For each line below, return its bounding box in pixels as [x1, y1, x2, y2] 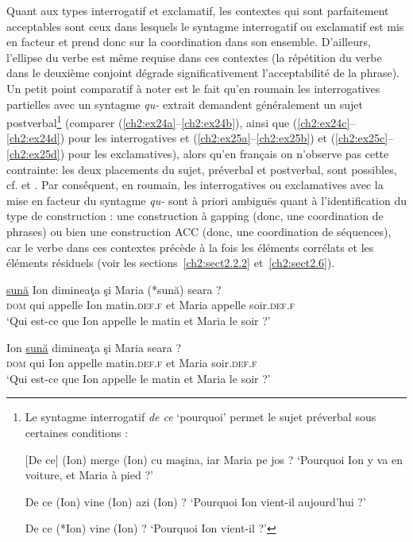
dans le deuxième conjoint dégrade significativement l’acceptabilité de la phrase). [6, 64, 399, 81]
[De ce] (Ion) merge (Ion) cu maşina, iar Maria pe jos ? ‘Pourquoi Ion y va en [25, 451, 403, 467]
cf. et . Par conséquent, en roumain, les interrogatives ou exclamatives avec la [6, 176, 384, 193]
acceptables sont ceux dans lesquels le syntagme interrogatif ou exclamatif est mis [6, 17, 404, 34]
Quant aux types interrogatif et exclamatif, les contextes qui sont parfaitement [6, 2, 389, 18]
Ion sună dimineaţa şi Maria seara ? [6, 339, 182, 355]
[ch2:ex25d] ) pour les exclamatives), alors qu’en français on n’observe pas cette [6, 145, 389, 161]
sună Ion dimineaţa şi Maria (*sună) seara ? [6, 281, 222, 297]
